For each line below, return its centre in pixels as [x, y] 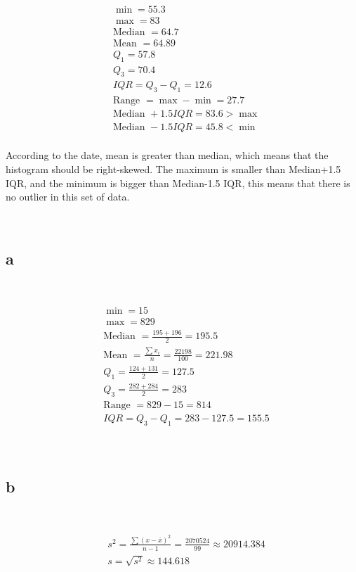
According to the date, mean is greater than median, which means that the [167, 155]
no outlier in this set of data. [68, 197]
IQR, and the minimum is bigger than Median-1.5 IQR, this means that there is [178, 183]
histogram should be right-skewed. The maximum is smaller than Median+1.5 [173, 169]
